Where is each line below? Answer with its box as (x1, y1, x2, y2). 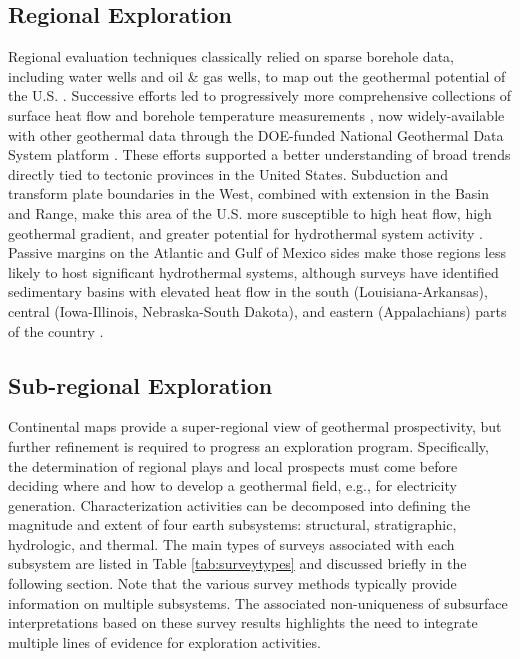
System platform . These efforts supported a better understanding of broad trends (8, 144, 511, 165)
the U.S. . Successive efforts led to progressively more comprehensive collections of (8, 85, 512, 106)
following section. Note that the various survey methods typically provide (8, 573, 457, 594)
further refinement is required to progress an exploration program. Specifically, (8, 435, 489, 456)
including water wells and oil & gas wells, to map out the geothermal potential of (8, 65, 506, 86)
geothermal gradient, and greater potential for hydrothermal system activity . (8, 222, 483, 243)
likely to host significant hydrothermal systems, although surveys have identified (8, 261, 499, 282)
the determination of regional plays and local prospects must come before (8, 455, 458, 476)
